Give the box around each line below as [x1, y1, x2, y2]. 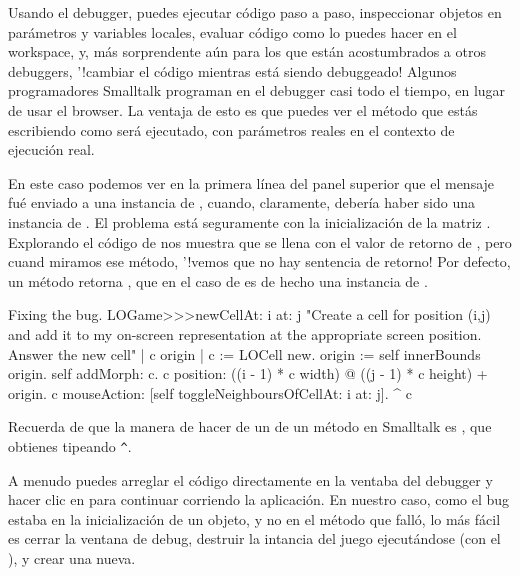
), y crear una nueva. [8, 547, 136, 568]
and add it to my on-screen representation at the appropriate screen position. [8, 323, 482, 344]
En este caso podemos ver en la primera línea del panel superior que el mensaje [8, 172, 495, 193]
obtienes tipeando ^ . [8, 435, 132, 456]
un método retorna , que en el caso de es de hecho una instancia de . [8, 270, 428, 291]
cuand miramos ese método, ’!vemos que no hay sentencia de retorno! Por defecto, [8, 251, 511, 272]
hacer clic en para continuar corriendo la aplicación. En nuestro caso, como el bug [8, 489, 510, 510]
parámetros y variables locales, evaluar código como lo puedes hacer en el [8, 21, 457, 42]
